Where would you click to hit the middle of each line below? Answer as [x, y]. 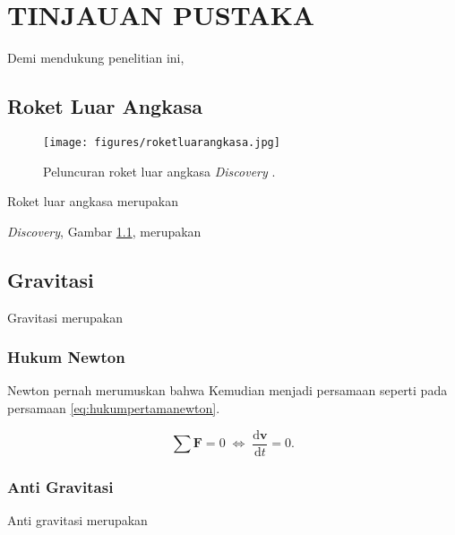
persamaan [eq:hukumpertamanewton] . [114, 407]
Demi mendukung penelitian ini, [96, 58]
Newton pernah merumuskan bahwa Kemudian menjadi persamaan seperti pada [227, 390]
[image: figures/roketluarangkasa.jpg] [162, 142]
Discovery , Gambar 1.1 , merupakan [104, 231]
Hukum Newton [66, 357]
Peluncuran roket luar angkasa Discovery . [159, 171]
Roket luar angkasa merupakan [93, 201]
